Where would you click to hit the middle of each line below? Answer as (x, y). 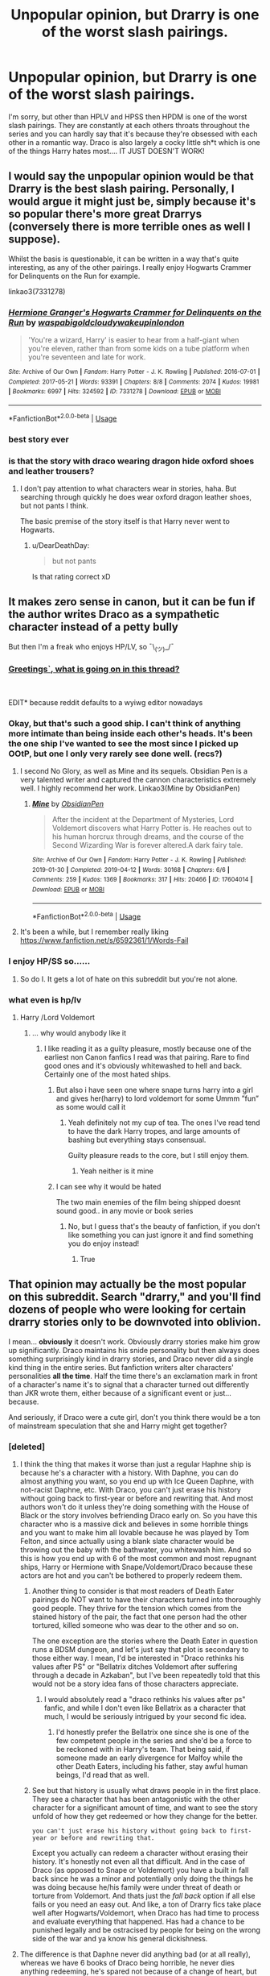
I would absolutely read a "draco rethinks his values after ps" (145, 1700)
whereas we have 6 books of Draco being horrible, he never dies (127, 1963)
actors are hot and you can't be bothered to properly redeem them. (131, 1575)
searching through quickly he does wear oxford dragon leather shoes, (135, 496)
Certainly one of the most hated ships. (107, 1074)
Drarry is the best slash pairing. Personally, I (121, 189)
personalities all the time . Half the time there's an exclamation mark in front (133, 1376)
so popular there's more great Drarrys (105, 214)
